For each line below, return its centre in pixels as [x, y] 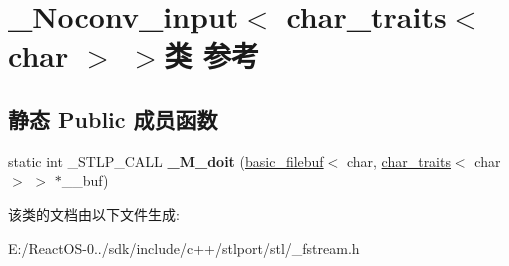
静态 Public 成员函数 [113, 118]
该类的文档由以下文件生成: [94, 213]
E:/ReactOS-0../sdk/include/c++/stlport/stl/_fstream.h [184, 247]
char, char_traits [398, 160]
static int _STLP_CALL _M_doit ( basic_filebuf [166, 160]
